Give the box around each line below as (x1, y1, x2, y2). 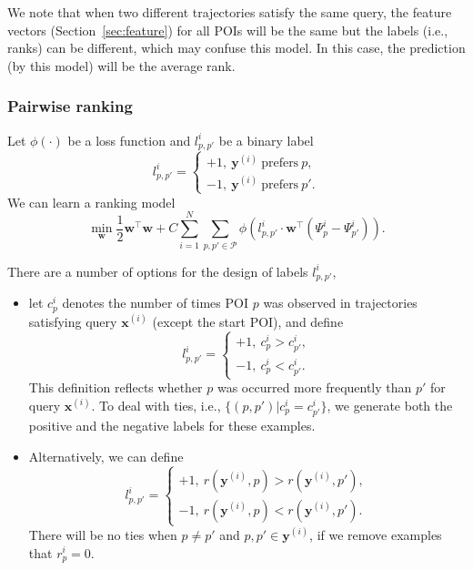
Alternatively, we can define (28, 446, 184, 465)
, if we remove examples (309, 524, 442, 544)
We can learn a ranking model (7, 192, 176, 211)
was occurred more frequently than (216, 378, 412, 397)
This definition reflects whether (28, 378, 203, 397)
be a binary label (218, 130, 314, 149)
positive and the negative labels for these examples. (28, 416, 316, 435)
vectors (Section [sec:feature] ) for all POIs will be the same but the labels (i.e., (7, 20, 448, 39)
